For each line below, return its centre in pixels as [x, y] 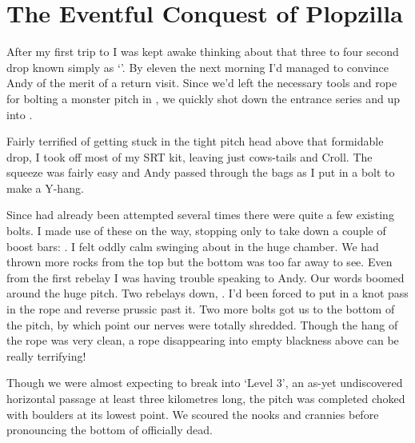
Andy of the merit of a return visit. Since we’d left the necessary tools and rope [202, 83]
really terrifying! [46, 355]
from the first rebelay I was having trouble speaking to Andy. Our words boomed [206, 277]
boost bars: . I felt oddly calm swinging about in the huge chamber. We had [193, 246]
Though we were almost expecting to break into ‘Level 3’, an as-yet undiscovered [205, 383]
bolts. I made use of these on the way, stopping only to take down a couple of [196, 231]
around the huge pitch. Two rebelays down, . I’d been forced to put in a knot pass [207, 293]
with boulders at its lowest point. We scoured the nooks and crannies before [193, 414]
